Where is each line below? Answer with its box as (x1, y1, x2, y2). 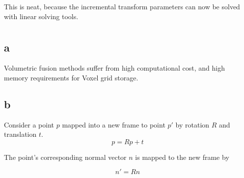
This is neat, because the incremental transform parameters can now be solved (4, 1, 240, 11)
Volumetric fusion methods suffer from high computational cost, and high (4, 63, 225, 73)
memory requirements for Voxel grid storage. (4, 72, 138, 82)
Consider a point (4, 119, 54, 129)
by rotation (175, 119, 210, 129)
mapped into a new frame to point (62, 119, 165, 129)
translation (4, 129, 37, 139)
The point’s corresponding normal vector (4, 152, 127, 162)
